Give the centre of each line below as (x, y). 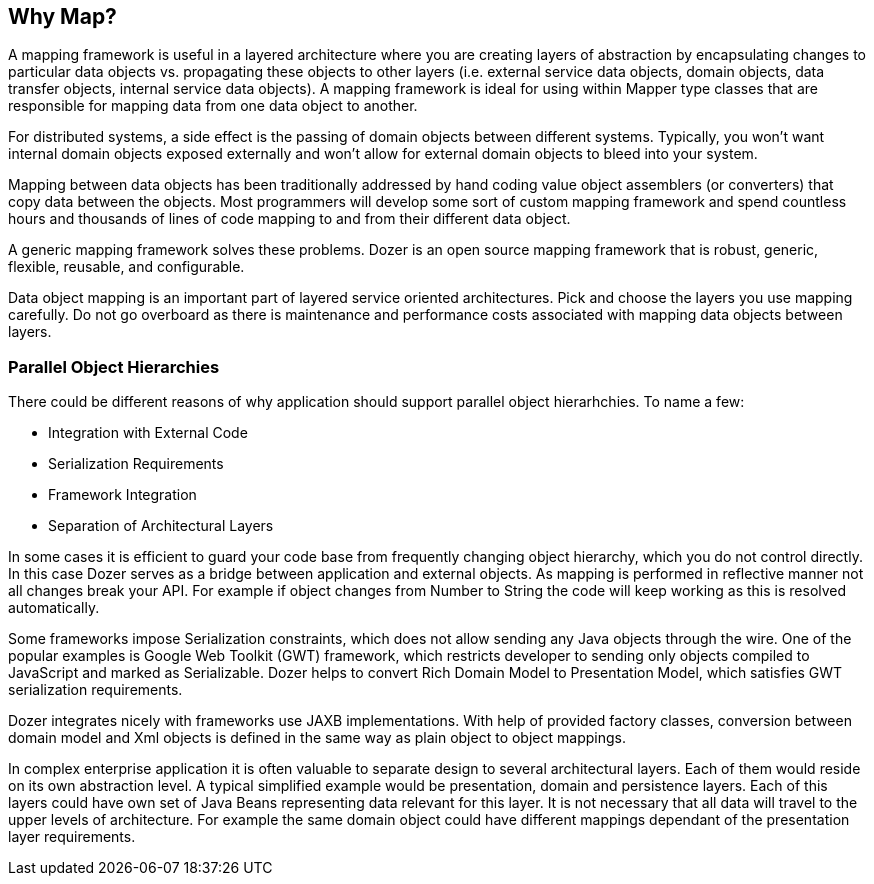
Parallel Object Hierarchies (114, 366)
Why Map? (62, 16)
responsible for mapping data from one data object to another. (213, 106)
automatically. (54, 608)
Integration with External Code (148, 433)
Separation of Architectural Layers (161, 526)
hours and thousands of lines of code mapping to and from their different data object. (289, 219)
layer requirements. (72, 837)
